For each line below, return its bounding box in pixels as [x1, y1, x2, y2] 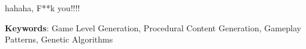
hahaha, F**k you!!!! [5, 2, 80, 14]
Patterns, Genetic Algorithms [5, 33, 113, 45]
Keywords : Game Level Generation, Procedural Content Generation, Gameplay [5, 21, 301, 34]
